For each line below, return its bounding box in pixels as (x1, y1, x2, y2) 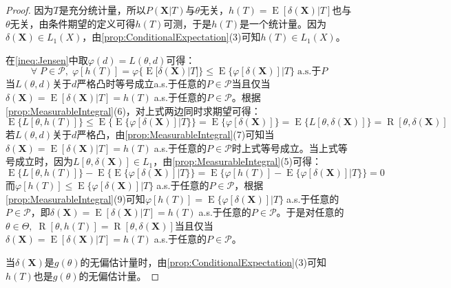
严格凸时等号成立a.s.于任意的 (76, 76, 207, 91)
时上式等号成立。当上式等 (231, 140, 348, 155)
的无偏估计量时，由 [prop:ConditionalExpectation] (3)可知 (80, 254, 326, 269)
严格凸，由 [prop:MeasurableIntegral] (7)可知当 (76, 127, 275, 142)
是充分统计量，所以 (59, 3, 146, 16)
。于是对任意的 (276, 205, 344, 219)
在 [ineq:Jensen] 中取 (6, 52, 88, 67)
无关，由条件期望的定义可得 (10, 16, 136, 30)
